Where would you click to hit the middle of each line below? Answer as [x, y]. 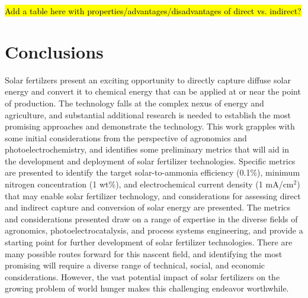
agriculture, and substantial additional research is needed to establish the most [148, 114]
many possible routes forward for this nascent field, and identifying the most [144, 253]
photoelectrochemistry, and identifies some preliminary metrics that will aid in [147, 149]
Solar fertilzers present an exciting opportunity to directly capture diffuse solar [148, 80]
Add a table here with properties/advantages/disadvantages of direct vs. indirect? [153, 11]
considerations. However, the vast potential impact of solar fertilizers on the [142, 276]
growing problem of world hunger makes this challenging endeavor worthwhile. [147, 288]
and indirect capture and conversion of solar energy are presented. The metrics [148, 207]
